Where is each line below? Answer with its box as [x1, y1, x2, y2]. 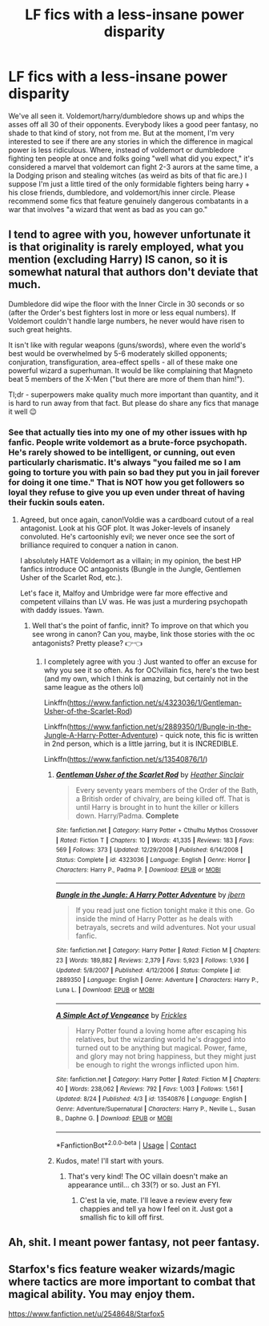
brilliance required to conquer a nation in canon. [19, 540, 179, 550]
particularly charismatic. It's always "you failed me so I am [8, 456, 242, 467]
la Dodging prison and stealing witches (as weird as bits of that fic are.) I [8, 170, 247, 180]
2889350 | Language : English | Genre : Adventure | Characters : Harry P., [55, 976, 259, 984]
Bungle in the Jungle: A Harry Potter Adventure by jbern [55, 890, 246, 899]
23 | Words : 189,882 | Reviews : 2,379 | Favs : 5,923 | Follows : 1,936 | [55, 956, 249, 964]
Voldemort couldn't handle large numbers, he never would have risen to [8, 316, 245, 326]
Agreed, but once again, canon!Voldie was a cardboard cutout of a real [19, 515, 255, 525]
